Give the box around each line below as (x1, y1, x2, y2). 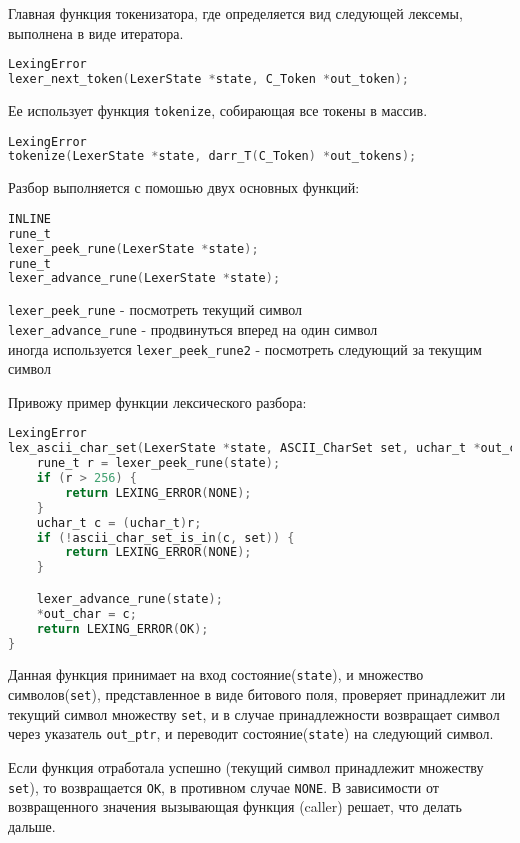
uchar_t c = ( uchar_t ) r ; (36, 515, 202, 530)
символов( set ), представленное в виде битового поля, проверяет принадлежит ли (8, 684, 506, 705)
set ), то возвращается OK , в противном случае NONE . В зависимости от (8, 776, 439, 797)
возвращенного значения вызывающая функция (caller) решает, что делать (8, 796, 462, 817)
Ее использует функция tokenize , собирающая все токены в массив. (8, 99, 428, 120)
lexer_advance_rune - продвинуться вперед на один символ (8, 318, 378, 339)
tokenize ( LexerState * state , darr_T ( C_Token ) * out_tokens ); (8, 149, 417, 164)
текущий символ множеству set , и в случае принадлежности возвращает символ (8, 703, 500, 724)
